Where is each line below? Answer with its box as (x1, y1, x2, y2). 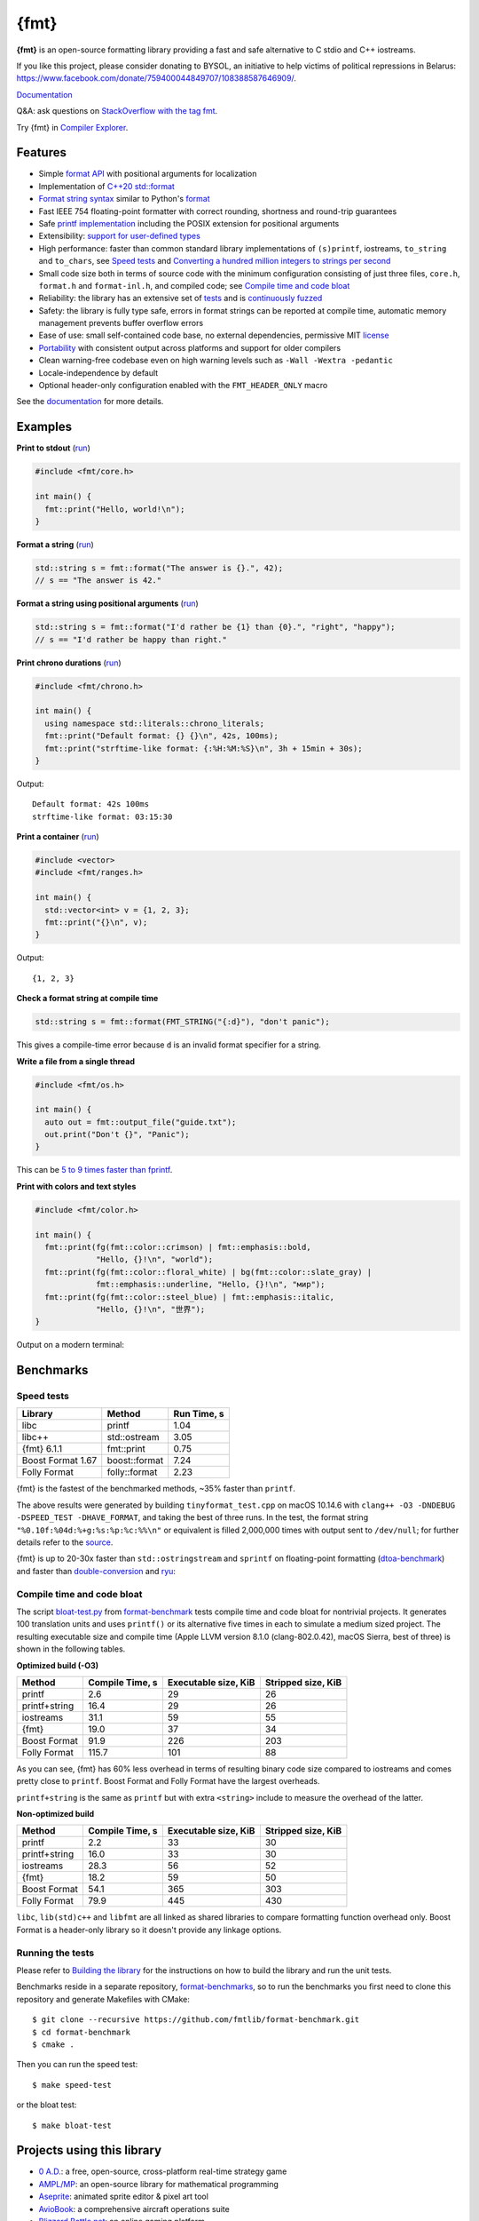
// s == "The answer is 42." (35, 576, 162, 585)
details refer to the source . (16, 1537, 114, 1548)
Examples (16, 419, 73, 434)
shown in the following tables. (16, 1644, 126, 1654)
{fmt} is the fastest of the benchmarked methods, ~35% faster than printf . (16, 1484, 296, 1494)
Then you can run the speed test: (16, 2059, 138, 2070)
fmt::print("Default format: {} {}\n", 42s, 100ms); (44, 731, 279, 741)
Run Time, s (173, 1408, 225, 1421)
